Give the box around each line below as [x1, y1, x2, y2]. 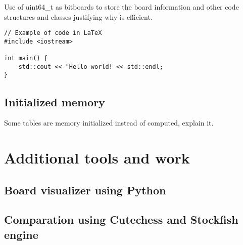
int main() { [4, 55, 47, 62]
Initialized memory [4, 94, 105, 109]
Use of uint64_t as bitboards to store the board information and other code [4, 2, 239, 12]
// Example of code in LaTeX [4, 29, 102, 37]
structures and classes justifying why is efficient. [4, 11, 153, 22]
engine [4, 226, 38, 242]
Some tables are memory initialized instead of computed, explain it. [4, 117, 214, 128]
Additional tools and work [4, 147, 190, 168]
